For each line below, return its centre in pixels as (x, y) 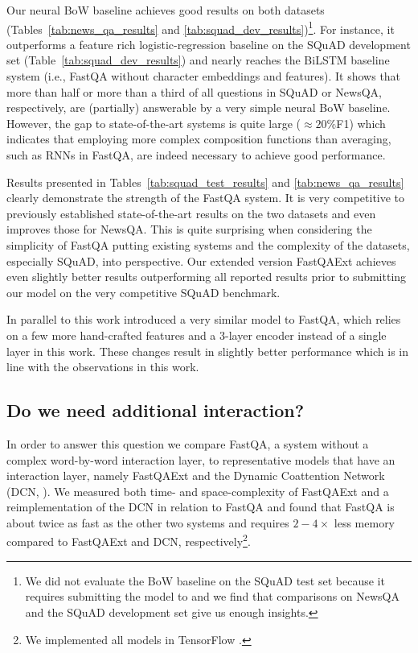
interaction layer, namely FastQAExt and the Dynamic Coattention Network (196, 475)
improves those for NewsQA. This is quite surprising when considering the (189, 229)
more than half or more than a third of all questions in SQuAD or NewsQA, (194, 91)
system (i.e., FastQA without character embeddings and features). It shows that (204, 76)
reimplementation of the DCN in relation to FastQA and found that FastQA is (201, 507)
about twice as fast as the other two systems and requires (148, 522)
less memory (365, 522)
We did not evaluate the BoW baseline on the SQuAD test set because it (205, 580)
